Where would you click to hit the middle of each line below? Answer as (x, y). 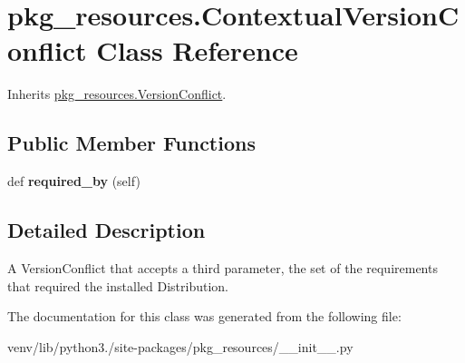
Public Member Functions (131, 143)
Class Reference (197, 50)
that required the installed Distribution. (118, 285)
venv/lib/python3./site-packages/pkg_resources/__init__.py (180, 346)
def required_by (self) (74, 181)
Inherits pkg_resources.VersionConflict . (117, 94)
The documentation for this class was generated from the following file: (204, 316)
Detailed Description (107, 230)
